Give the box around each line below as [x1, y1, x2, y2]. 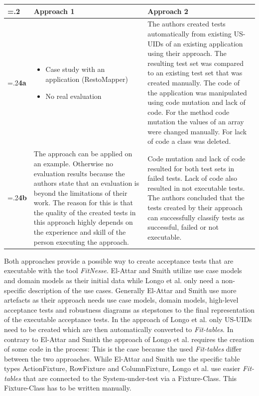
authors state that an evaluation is [33, 178, 139, 188]
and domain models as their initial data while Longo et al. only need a [4, 275, 220, 285]
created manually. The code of [147, 77, 240, 87]
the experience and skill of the [33, 227, 126, 237]
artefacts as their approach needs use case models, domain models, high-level [4, 295, 239, 305]
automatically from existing [147, 28, 232, 38]
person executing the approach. [33, 236, 129, 247]
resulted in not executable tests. [147, 182, 245, 193]
